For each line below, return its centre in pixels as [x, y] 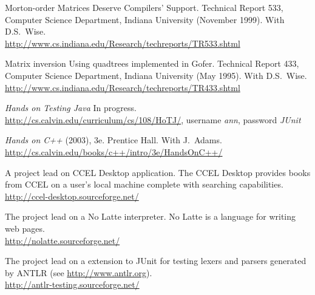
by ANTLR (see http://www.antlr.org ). [79, 272]
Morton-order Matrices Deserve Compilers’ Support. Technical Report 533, [144, 7]
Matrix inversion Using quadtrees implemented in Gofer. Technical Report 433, [152, 63]
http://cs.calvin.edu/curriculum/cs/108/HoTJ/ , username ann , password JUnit [153, 119]
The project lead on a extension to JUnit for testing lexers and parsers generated [156, 261]
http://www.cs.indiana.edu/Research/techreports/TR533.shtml [123, 43]
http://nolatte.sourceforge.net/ [63, 240]
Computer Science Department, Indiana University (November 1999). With [145, 19]
